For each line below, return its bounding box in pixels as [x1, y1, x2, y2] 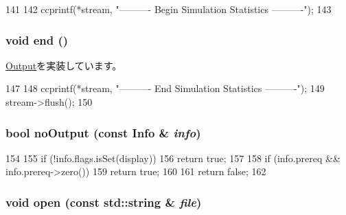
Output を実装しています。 [5, 58, 122, 72]
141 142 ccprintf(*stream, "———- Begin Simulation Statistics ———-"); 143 [5, 2, 332, 16]
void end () [5, 31, 69, 48]
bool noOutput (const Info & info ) [5, 124, 201, 141]
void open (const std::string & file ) [5, 193, 202, 210]
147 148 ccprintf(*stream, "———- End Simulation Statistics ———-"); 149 [5, 81, 325, 95]
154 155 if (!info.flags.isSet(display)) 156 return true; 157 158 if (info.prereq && [5, 150, 341, 165]
